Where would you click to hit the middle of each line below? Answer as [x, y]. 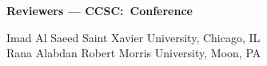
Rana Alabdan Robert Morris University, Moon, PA [134, 53]
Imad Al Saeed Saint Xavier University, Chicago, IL [133, 37]
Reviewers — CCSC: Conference [100, 10]
